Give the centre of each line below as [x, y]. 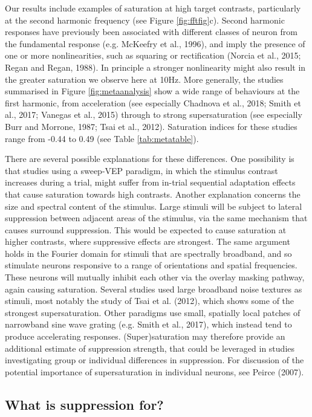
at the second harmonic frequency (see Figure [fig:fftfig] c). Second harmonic [145, 20]
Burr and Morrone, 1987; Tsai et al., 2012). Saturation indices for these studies [151, 126]
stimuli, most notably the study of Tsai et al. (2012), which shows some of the [150, 301]
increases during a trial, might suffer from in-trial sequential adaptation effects [150, 182]
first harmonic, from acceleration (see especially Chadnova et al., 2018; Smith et [153, 102]
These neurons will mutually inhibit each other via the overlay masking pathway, [155, 277]
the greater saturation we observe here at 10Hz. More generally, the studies [144, 79]
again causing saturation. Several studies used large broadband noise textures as [154, 289]
